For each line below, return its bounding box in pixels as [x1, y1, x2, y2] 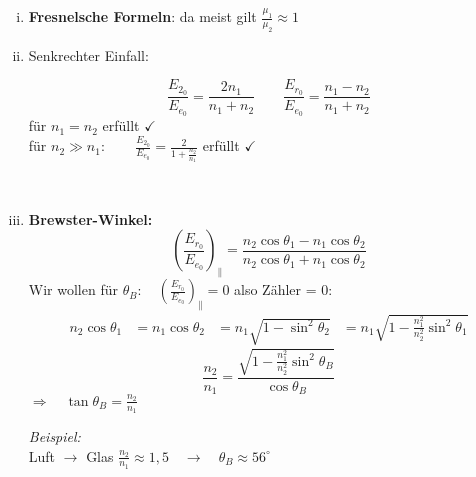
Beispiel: [28, 426, 81, 447]
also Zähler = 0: [234, 279, 333, 300]
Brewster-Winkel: [28, 208, 153, 229]
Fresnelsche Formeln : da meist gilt [28, 6, 257, 26]
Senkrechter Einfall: [28, 44, 149, 65]
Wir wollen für [28, 279, 118, 300]
